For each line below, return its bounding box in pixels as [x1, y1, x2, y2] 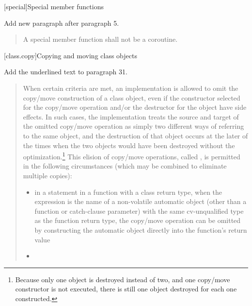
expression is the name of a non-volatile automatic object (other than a [34, 196, 247, 206]
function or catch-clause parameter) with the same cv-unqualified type [34, 205, 244, 216]
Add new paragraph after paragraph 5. [4, 17, 119, 28]
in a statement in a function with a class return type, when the [34, 187, 222, 197]
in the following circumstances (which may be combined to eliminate [23, 161, 227, 171]
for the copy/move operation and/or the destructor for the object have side [23, 102, 247, 112]
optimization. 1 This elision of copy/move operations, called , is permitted [23, 150, 240, 161]
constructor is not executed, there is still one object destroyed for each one [15, 284, 237, 294]
